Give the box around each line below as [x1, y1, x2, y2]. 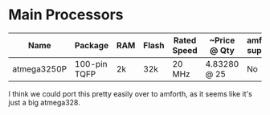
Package [75, 39, 109, 51]
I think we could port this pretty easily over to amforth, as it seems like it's [8, 88, 253, 98]
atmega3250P [12, 63, 67, 74]
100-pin [75, 58, 108, 69]
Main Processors [8, 6, 124, 24]
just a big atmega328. [8, 97, 80, 107]
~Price [209, 35, 235, 46]
